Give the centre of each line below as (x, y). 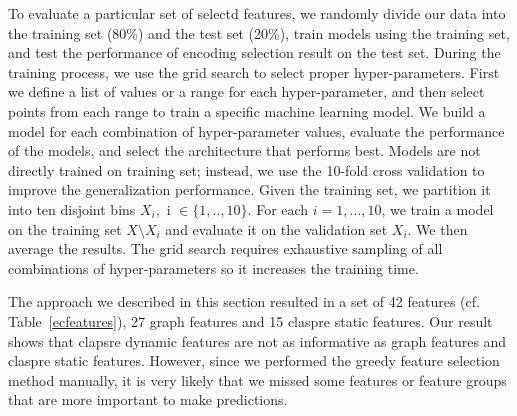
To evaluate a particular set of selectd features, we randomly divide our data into (257, 13)
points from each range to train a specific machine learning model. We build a (247, 110)
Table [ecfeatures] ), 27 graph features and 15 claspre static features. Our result (250, 320)
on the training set (65, 228)
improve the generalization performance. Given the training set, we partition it (249, 189)
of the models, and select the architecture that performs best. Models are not (244, 150)
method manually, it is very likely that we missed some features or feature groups (257, 379)
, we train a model (437, 208)
